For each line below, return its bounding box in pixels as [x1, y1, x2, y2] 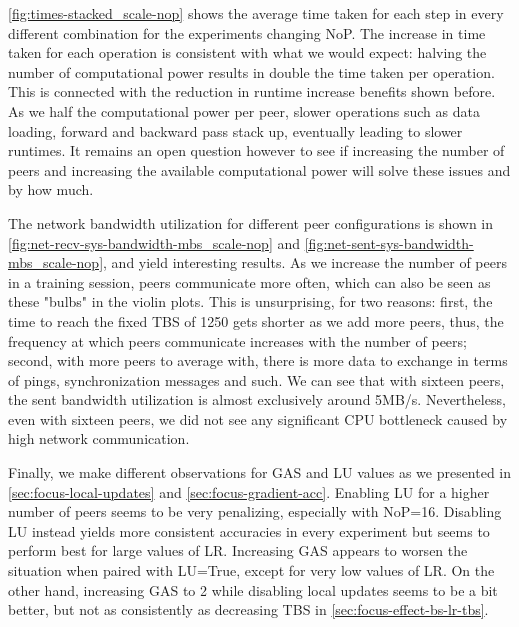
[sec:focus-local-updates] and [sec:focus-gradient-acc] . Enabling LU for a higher [8, 481, 490, 502]
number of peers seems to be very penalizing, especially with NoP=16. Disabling [8, 501, 502, 522]
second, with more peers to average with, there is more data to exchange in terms [8, 350, 508, 371]
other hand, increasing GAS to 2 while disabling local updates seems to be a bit [8, 579, 498, 600]
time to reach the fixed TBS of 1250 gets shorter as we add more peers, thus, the [8, 310, 504, 331]
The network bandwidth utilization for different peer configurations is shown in [8, 212, 494, 233]
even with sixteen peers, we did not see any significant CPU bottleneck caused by [8, 408, 508, 429]
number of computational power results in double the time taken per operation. [8, 61, 495, 82]
